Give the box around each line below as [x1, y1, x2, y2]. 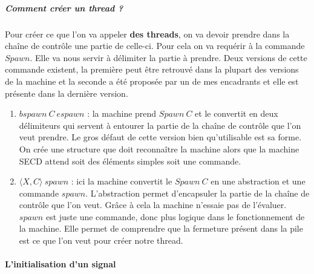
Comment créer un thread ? [5, 1, 123, 14]
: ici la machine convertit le [71, 175, 172, 188]
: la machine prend [87, 107, 157, 120]
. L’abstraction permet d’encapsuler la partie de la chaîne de [85, 186, 310, 199]
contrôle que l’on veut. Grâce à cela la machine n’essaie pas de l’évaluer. [19, 198, 287, 211]
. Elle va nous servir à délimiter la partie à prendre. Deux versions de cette [30, 51, 307, 64]
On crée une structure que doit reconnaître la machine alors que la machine [19, 142, 299, 155]
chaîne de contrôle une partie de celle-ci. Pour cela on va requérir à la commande [5, 39, 305, 52]
